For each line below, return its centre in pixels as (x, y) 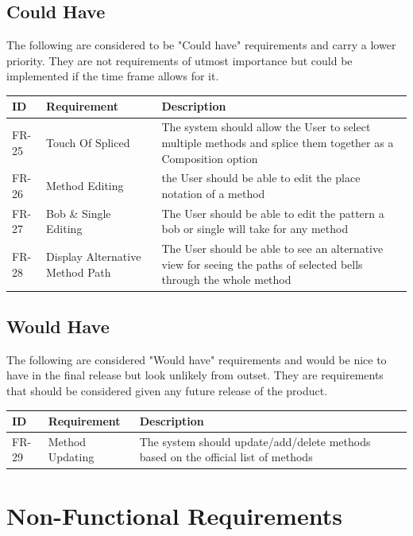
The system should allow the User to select (266, 127)
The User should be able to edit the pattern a (273, 213)
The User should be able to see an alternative (272, 249)
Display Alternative (94, 256)
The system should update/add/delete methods (255, 441)
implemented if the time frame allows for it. (113, 76)
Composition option (210, 158)
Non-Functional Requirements (174, 515)
